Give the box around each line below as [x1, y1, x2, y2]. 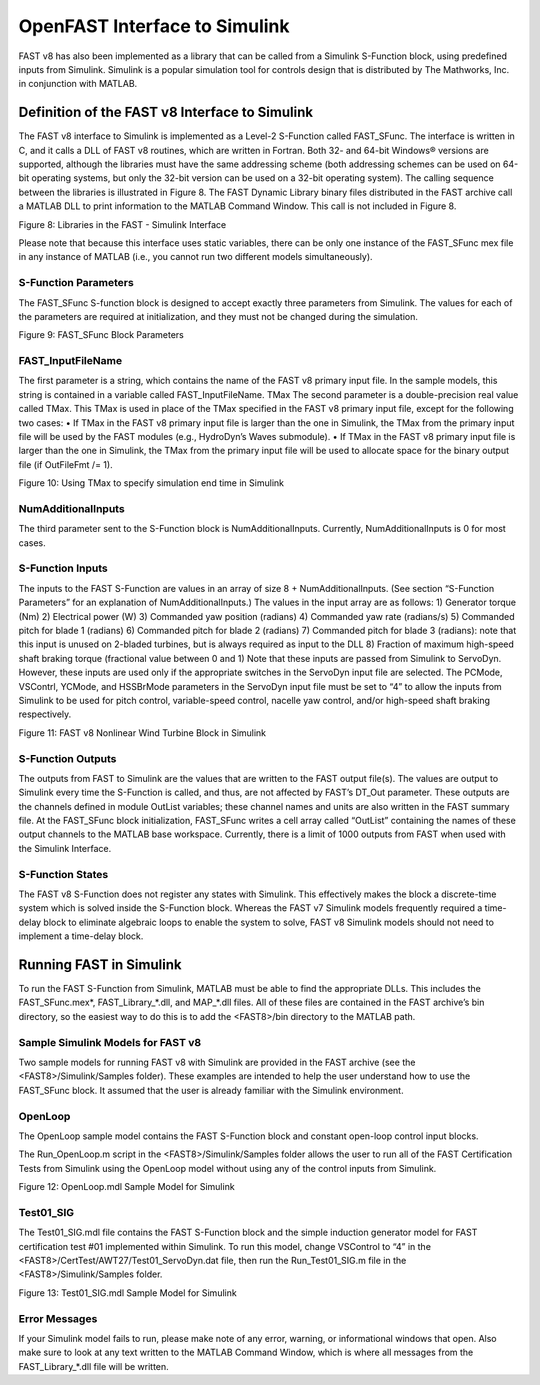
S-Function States [18, 867, 109, 881]
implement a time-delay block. [18, 930, 144, 942]
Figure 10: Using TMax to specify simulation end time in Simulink [18, 477, 285, 489]
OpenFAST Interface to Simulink [18, 15, 290, 37]
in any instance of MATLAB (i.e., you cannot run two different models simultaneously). [18, 251, 374, 263]
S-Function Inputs [18, 561, 109, 575]
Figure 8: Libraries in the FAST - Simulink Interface [18, 218, 227, 230]
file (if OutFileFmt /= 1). [18, 458, 114, 470]
